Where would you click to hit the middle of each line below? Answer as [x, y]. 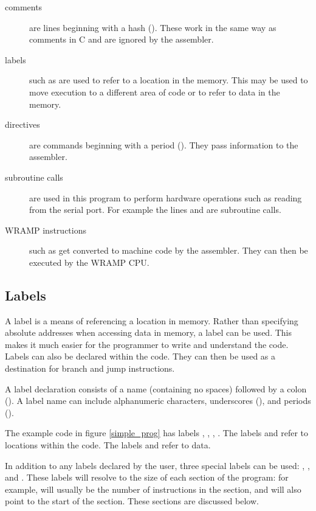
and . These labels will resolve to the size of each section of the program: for [147, 477]
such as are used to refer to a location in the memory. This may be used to [169, 80]
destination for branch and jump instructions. [90, 368]
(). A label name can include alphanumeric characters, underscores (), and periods [158, 401]
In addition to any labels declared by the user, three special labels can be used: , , [157, 465]
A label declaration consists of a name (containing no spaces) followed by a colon [156, 388]
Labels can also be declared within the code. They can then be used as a [140, 356]
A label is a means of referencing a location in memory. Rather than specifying [152, 320]
